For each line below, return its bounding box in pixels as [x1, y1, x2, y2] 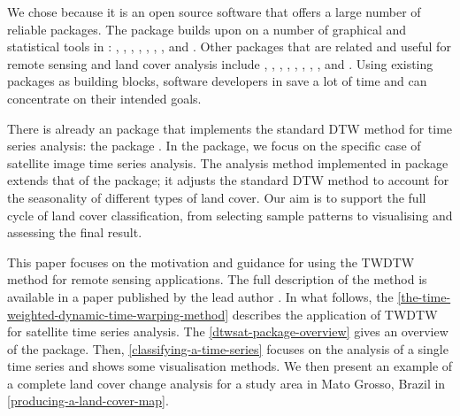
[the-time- [397, 287, 451, 305]
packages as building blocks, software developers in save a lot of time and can [7, 72, 427, 90]
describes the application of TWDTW [232, 304, 438, 323]
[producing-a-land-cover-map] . [7, 391, 169, 410]
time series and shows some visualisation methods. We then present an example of [7, 357, 453, 375]
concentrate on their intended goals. [7, 89, 202, 107]
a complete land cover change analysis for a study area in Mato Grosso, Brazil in [7, 374, 446, 392]
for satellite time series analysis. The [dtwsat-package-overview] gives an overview [7, 322, 448, 341]
